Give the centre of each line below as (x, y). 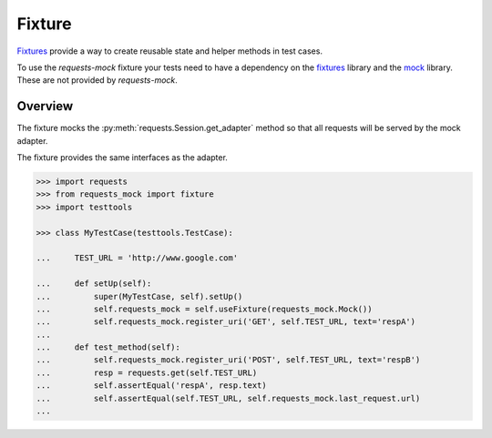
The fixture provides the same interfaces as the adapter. (122, 158)
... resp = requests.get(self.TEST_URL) (147, 372)
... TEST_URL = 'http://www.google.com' (137, 258)
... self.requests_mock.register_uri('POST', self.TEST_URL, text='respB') (228, 360)
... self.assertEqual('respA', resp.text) (152, 386)
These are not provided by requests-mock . (97, 80)
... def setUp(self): (94, 284)
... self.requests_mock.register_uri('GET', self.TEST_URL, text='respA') (226, 322)
